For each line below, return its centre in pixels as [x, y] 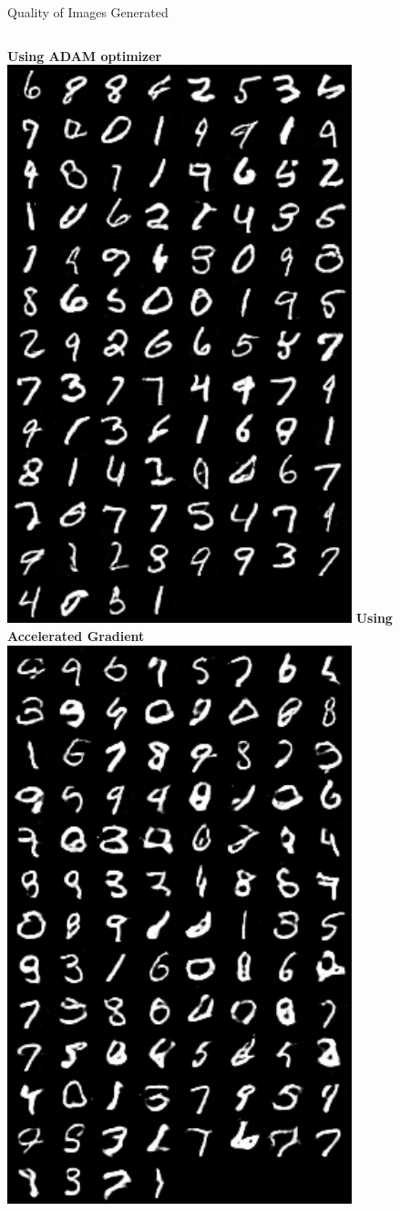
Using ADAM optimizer [85, 55]
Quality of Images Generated [88, 12]
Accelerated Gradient [76, 636]
